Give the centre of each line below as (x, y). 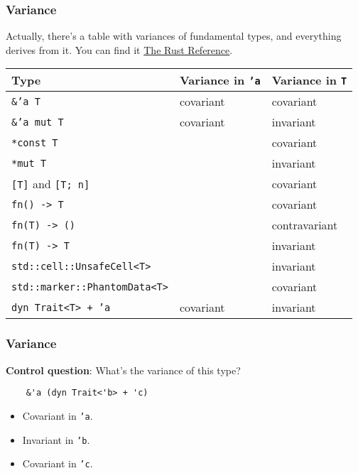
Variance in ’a (220, 80)
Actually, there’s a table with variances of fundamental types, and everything (174, 36)
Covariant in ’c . (58, 463)
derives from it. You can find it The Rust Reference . (119, 49)
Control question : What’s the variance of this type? (123, 370)
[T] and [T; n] (51, 184)
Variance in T (309, 80)
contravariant (305, 225)
